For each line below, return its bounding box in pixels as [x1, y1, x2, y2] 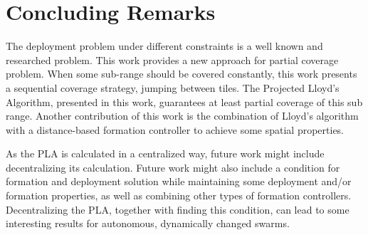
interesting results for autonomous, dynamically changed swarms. [6, 216, 290, 231]
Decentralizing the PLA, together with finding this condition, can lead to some [6, 202, 349, 216]
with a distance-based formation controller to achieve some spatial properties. [6, 122, 345, 137]
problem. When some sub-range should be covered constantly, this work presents [6, 66, 357, 81]
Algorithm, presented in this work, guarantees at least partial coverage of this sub [6, 94, 363, 109]
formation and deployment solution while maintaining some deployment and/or [6, 174, 352, 189]
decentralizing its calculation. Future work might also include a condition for [6, 160, 340, 174]
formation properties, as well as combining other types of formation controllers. [6, 188, 352, 203]
